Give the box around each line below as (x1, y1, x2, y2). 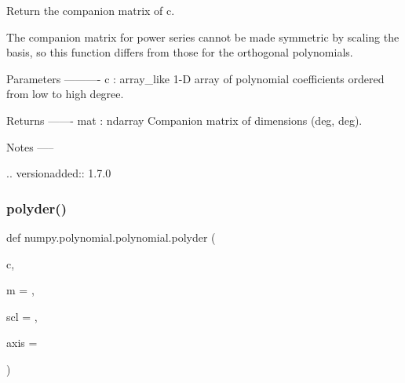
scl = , (6, 308, 38, 324)
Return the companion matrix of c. (6, 2, 175, 18)
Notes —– (6, 138, 54, 155)
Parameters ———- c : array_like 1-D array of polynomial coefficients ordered (6, 70, 385, 86)
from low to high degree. (6, 86, 124, 102)
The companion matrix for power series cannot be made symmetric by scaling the (6, 28, 400, 45)
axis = (6, 334, 38, 351)
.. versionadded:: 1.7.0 (6, 165, 111, 181)
